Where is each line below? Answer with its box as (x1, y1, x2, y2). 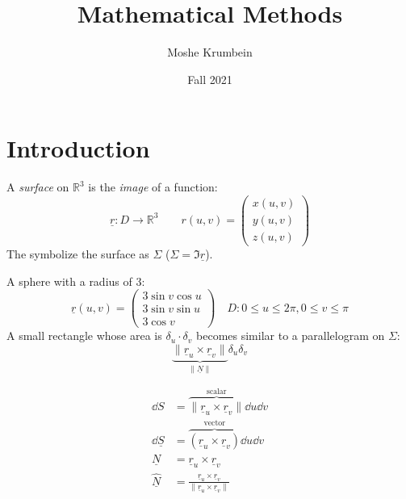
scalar (207, 387, 227, 396)
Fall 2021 (187, 70, 232, 87)
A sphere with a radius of (6, 272, 132, 289)
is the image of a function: (88, 178, 218, 195)
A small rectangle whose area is (6, 327, 162, 344)
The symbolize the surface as (6, 245, 149, 262)
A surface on (6, 178, 69, 195)
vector (203, 419, 226, 428)
